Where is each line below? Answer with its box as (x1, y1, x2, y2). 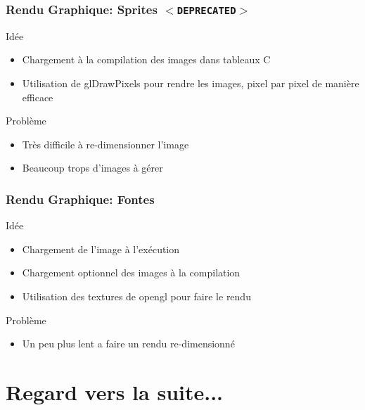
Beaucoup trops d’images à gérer (22, 160, 163, 175)
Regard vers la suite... (6, 377, 224, 406)
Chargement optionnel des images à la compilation (22, 265, 241, 280)
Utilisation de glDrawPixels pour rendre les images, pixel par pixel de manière (22, 75, 359, 90)
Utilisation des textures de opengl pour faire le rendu (22, 288, 251, 303)
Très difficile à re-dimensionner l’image (22, 136, 189, 151)
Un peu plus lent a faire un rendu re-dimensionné (22, 336, 235, 351)
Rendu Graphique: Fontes (6, 190, 155, 207)
